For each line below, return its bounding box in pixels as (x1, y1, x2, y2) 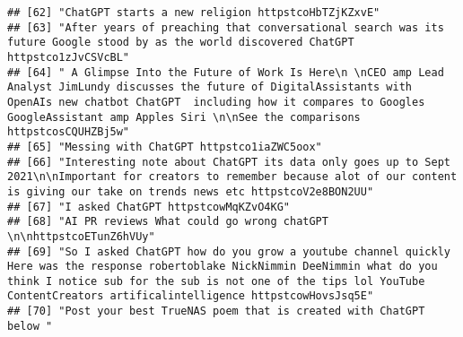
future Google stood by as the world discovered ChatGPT (7, 36, 354, 49)
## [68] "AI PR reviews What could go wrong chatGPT (7, 215, 328, 229)
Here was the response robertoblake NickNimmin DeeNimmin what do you (7, 260, 438, 273)
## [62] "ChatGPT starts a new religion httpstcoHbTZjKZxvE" (7, 6, 380, 19)
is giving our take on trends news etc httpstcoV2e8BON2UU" (7, 185, 374, 198)
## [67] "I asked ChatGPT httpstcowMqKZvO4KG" (7, 200, 290, 213)
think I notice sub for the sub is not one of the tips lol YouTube (7, 274, 425, 288)
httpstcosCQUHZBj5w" (7, 125, 130, 139)
